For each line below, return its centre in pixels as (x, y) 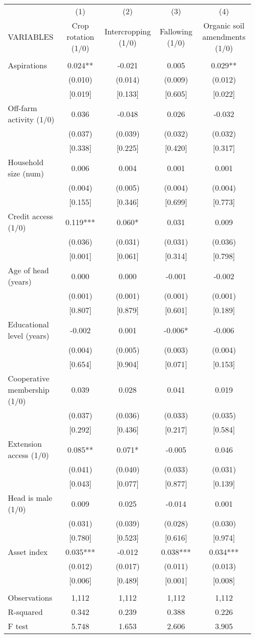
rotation (80, 37)
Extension (25, 444)
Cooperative (29, 378)
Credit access (30, 216)
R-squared (25, 612)
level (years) (29, 335)
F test (18, 626)
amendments (224, 37)
